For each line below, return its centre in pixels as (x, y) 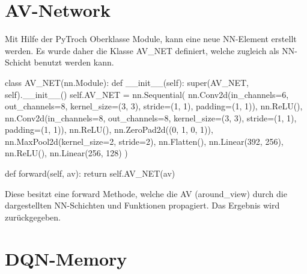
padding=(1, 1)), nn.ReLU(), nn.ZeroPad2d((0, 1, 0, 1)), (109, 129)
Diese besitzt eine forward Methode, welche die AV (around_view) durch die (146, 193)
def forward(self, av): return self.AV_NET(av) (90, 173)
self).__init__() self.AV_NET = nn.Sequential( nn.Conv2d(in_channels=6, (147, 94)
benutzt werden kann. (74, 62)
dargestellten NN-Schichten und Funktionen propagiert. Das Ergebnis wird (142, 205)
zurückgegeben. (33, 217)
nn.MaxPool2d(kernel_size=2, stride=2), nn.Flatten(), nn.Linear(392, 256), (144, 141)
